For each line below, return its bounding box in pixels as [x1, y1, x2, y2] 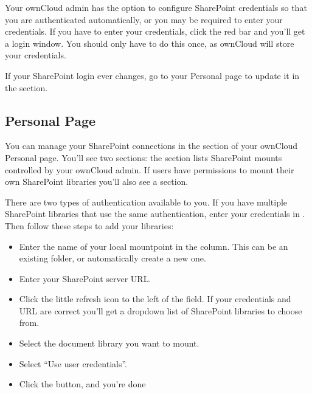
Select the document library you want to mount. [19, 337, 199, 350]
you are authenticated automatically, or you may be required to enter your [5, 13, 283, 26]
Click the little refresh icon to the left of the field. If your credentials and [19, 292, 291, 305]
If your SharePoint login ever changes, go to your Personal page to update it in [5, 69, 300, 81]
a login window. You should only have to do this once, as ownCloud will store [5, 36, 294, 49]
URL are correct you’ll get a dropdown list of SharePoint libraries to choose [19, 304, 302, 317]
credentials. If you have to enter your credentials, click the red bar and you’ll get [5, 25, 305, 38]
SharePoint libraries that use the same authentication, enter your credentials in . [5, 207, 305, 220]
